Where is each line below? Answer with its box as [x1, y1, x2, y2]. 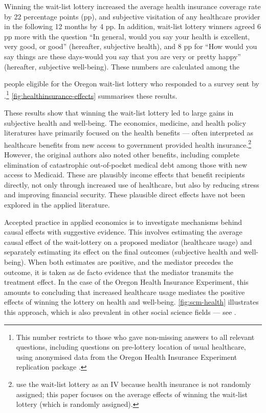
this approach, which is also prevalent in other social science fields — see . [4, 306, 236, 317]
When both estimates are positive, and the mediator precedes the [28, 256, 233, 267]
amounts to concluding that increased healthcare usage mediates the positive [4, 286, 245, 297]
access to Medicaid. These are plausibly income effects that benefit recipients [4, 169, 245, 180]
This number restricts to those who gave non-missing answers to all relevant [16, 331, 255, 342]
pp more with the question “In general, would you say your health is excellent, [4, 31, 250, 41]
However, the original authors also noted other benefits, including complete [4, 149, 240, 160]
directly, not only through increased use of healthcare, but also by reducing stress [4, 179, 259, 190]
